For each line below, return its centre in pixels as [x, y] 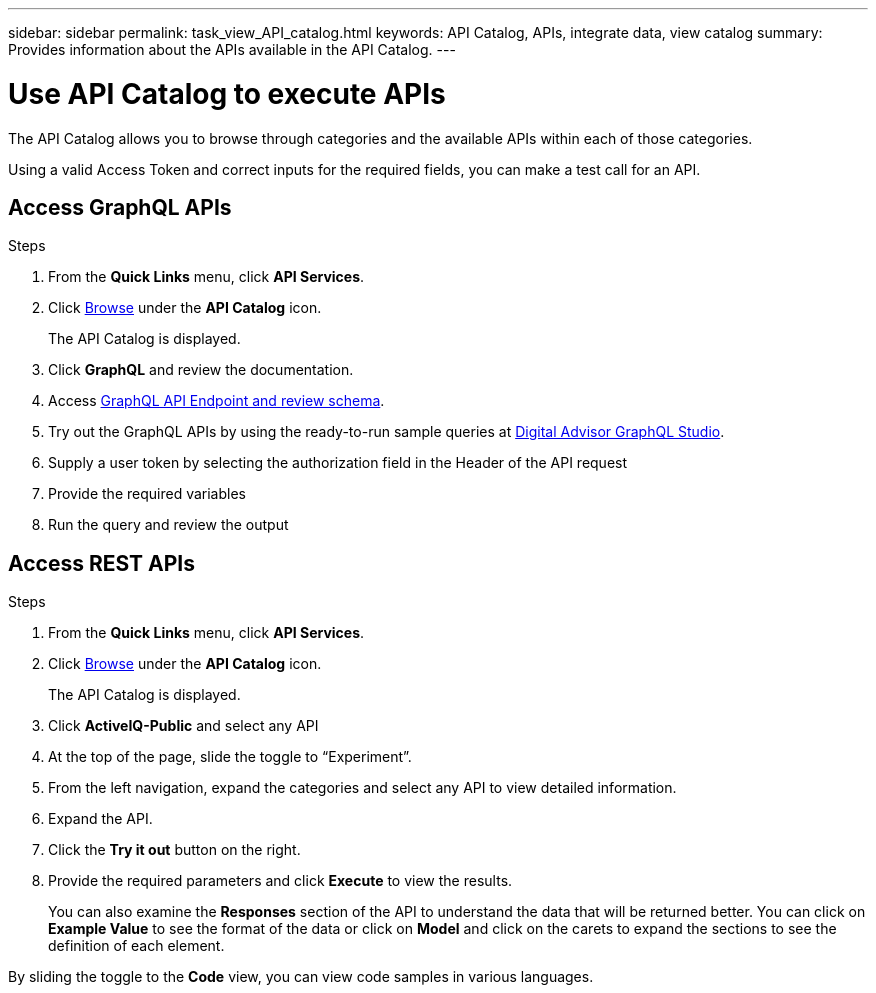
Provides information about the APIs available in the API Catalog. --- [232, 49]
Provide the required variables [147, 494]
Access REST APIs [101, 563]
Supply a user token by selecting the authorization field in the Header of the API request [338, 463]
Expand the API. [100, 819]
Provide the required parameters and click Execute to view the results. [280, 881]
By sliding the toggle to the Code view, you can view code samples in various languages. [301, 977]
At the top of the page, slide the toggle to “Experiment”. [230, 757]
